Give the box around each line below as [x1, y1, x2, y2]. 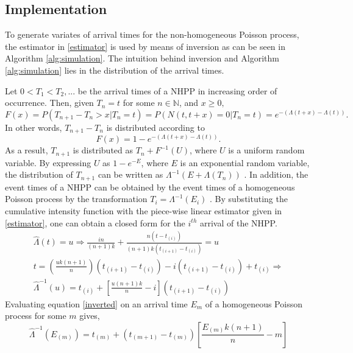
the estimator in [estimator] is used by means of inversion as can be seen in [5, 40, 285, 52]
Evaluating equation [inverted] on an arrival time [5, 297, 188, 310]
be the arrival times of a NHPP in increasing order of [77, 84, 277, 97]
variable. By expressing [5, 156, 91, 169]
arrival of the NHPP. [199, 216, 277, 229]
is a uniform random [228, 144, 305, 156]
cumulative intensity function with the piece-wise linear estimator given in [5, 204, 282, 217]
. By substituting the [210, 192, 288, 205]
